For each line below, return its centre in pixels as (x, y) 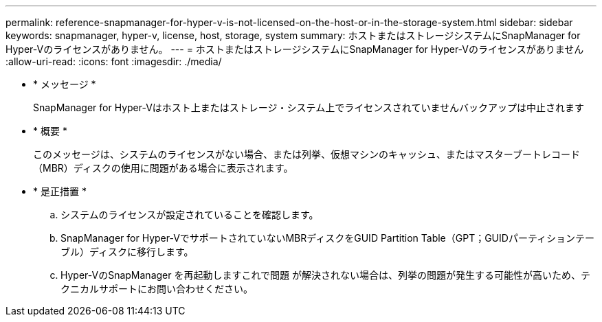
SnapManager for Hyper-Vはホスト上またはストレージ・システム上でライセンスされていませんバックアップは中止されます (309, 107)
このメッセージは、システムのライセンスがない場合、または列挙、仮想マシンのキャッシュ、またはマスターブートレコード (306, 154)
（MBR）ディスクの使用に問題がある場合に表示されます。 (163, 168)
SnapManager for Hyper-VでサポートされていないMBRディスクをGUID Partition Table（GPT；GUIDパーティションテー (328, 238)
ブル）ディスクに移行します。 (127, 252)
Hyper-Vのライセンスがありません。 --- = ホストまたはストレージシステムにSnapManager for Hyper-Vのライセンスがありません (295, 49)
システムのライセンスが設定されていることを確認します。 (190, 215)
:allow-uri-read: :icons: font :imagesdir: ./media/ (114, 61)
